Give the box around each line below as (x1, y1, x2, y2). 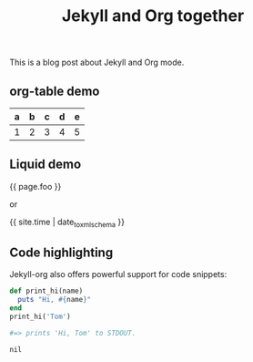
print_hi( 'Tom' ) (9, 312, 71, 322)
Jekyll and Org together (61, 5, 245, 26)
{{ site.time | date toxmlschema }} (9, 216, 126, 229)
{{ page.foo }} (9, 181, 62, 191)
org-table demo (9, 83, 100, 98)
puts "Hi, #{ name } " (17, 295, 92, 305)
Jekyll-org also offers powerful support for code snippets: (9, 269, 228, 280)
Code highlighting (9, 245, 114, 260)
